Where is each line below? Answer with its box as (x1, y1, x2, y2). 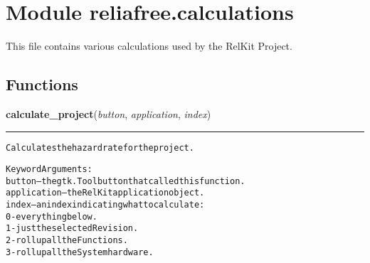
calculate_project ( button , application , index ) (6, 106, 211, 121)
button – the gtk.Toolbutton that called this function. (6, 176, 245, 186)
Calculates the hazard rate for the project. (6, 142, 194, 153)
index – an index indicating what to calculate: (6, 200, 205, 210)
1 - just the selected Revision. (6, 223, 139, 234)
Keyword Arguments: (6, 164, 92, 175)
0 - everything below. (6, 211, 97, 222)
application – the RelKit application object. (6, 188, 205, 198)
